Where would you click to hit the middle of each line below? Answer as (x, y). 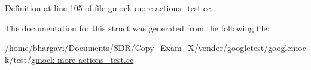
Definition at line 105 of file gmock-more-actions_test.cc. (109, 8)
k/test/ (18, 59)
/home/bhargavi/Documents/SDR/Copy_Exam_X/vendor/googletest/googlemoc (155, 48)
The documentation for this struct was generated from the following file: (137, 28)
